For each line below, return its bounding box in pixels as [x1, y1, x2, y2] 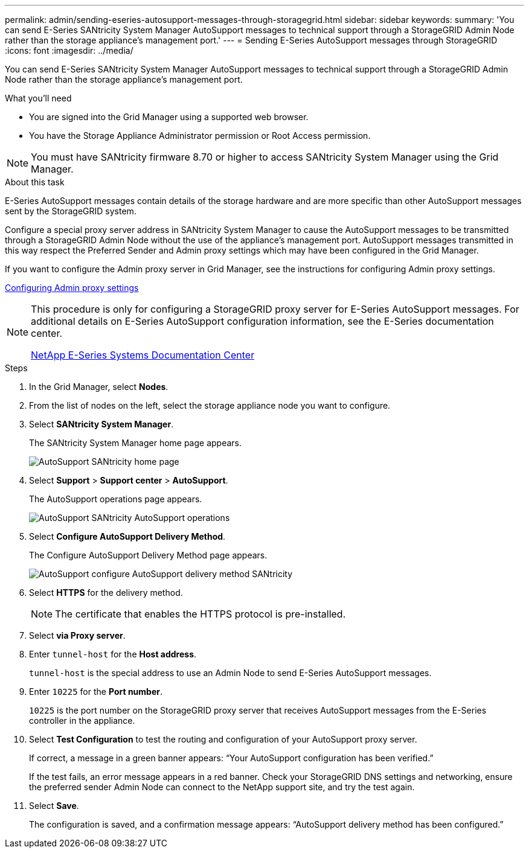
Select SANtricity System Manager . [29, 419, 174, 429]
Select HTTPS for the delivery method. [29, 587, 183, 598]
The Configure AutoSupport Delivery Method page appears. [29, 550, 268, 560]
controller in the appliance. [29, 715, 135, 726]
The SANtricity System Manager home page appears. [29, 438, 242, 448]
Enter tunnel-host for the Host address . [29, 649, 197, 659]
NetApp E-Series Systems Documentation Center [31, 349, 255, 361]
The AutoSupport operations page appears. [29, 494, 202, 504]
